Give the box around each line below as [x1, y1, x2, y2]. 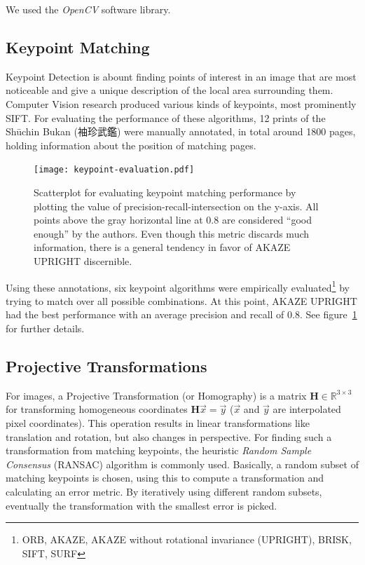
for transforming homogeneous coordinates [6, 402, 188, 416]
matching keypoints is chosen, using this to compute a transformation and [6, 470, 324, 485]
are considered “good [221, 212, 312, 227]
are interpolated [273, 402, 341, 416]
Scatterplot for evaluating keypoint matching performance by [34, 185, 296, 200]
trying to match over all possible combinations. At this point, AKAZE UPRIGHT [6, 293, 357, 308]
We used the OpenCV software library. [6, 2, 171, 16]
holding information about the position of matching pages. [6, 137, 256, 152]
